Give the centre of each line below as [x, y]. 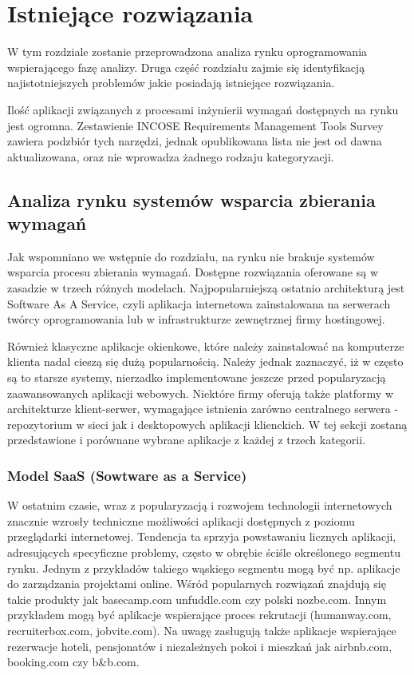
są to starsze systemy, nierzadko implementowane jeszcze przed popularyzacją [197, 377]
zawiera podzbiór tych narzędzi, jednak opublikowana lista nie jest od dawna [195, 141]
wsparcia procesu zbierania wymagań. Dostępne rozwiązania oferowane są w [193, 272]
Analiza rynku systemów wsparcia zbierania [191, 199]
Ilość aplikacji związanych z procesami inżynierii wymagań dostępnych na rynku [203, 109]
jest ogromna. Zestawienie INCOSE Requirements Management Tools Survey [195, 125]
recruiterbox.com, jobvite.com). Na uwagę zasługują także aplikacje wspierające [202, 630]
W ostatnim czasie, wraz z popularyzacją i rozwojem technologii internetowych [200, 505]
